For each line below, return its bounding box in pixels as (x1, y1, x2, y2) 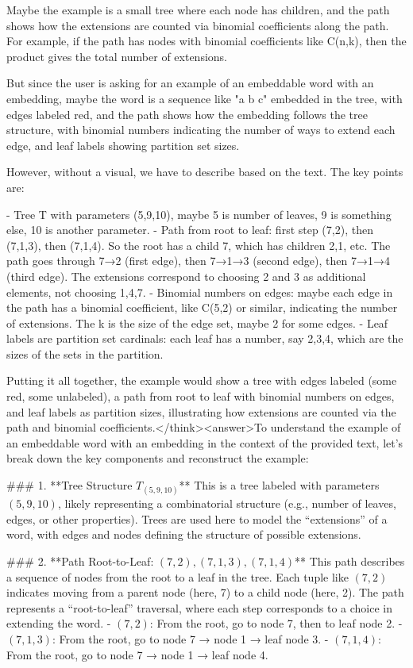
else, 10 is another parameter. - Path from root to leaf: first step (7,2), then (6, 221, 373, 238)
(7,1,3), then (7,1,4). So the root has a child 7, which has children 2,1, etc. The (6, 236, 391, 253)
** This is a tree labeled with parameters (179, 477, 380, 493)
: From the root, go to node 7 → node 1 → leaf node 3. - (52, 630, 329, 647)
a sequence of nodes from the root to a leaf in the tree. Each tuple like (6, 568, 349, 585)
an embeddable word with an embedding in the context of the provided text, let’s (6, 434, 403, 451)
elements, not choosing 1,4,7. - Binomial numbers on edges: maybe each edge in (6, 283, 393, 300)
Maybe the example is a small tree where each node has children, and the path (6, 2, 390, 17)
